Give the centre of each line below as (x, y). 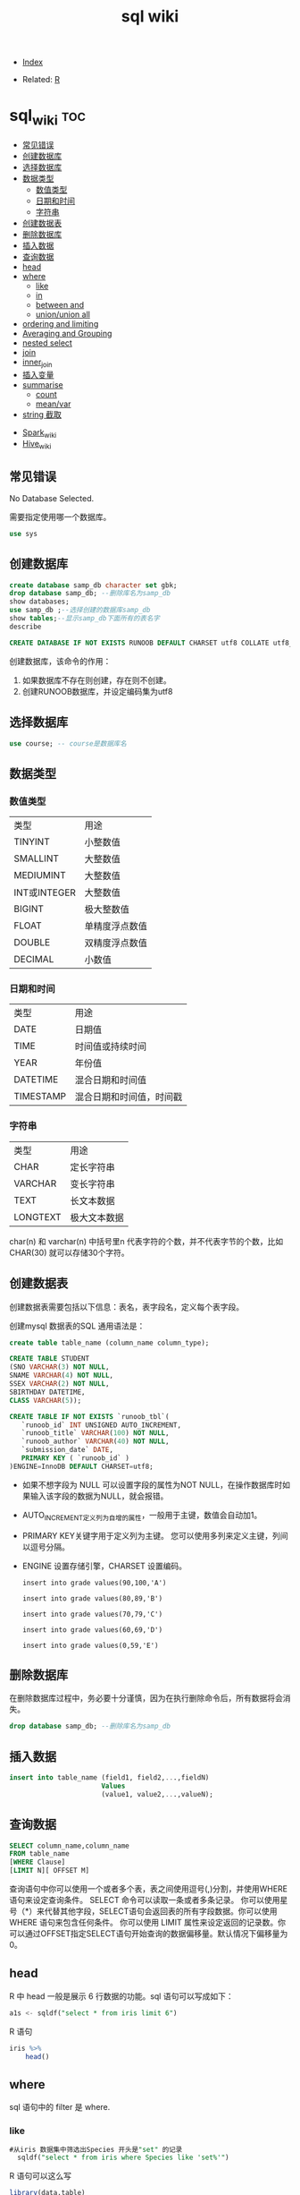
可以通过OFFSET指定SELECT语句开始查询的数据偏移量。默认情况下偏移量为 (149, 1934)
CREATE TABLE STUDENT (50, 1359)
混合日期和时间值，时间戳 (129, 1097)
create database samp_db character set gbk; (93, 585)
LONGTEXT (37, 1217)
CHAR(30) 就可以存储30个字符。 (69, 1252)
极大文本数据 (97, 1217)
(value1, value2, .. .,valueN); (158, 1794)
